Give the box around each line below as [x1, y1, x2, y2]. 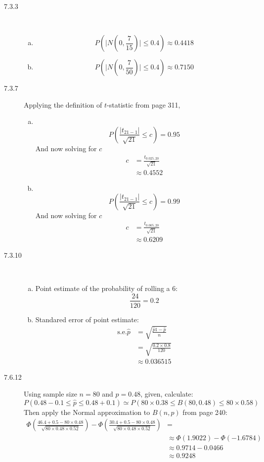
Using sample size [24, 388, 77, 399]
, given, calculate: [140, 388, 193, 399]
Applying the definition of [24, 99, 102, 110]
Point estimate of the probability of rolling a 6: [35, 283, 178, 293]
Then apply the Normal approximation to [24, 406, 150, 417]
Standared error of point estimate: [35, 314, 139, 324]
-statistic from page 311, [107, 99, 180, 110]
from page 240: [182, 406, 227, 417]
